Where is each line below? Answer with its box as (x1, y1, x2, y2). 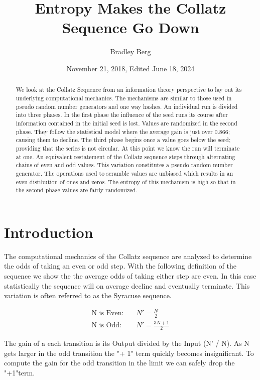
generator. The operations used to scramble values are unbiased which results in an (16, 169, 233, 177)
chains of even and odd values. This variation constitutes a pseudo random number (16, 161, 233, 169)
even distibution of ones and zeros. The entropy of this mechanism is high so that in (16, 177, 236, 186)
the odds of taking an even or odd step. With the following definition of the (4, 261, 237, 271)
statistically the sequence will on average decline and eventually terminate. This (4, 280, 250, 291)
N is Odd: (91, 322, 121, 329)
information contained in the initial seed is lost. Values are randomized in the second (16, 118, 237, 127)
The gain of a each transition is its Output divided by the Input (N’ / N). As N (4, 338, 249, 348)
